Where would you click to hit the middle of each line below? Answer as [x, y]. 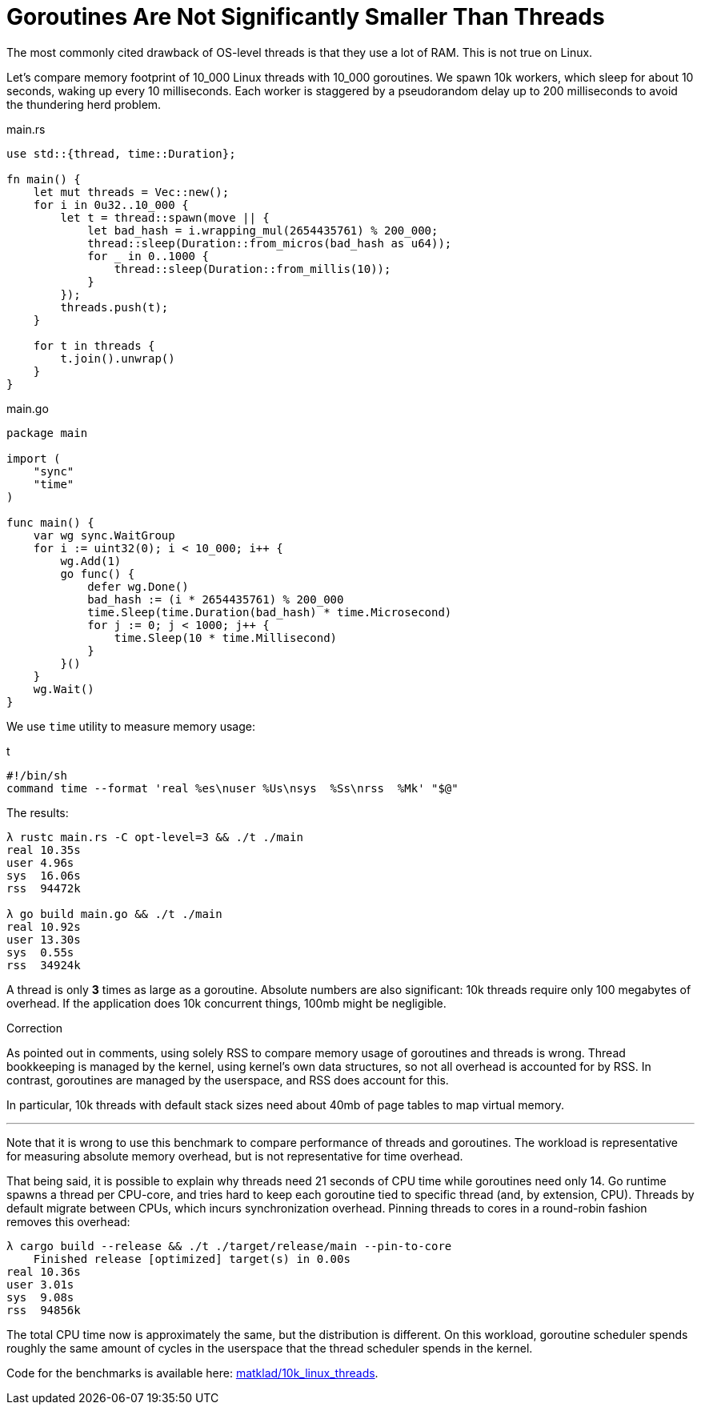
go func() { [98, 573]
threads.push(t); [114, 307]
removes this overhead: [68, 1221]
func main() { [50, 522]
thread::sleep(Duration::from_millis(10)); [252, 269]
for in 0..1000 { [148, 256]
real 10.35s [44, 850]
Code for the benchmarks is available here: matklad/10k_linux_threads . [192, 1373]
